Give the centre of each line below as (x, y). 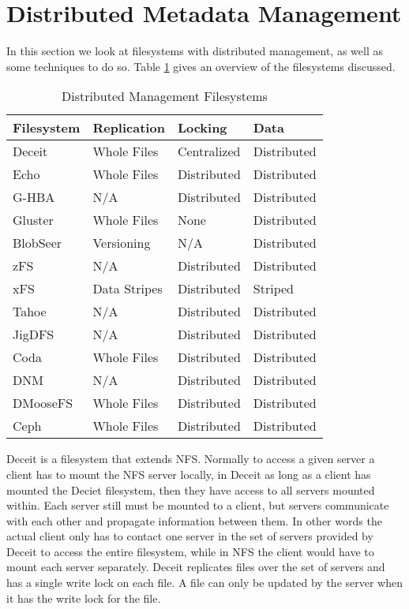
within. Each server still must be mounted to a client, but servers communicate (198, 505)
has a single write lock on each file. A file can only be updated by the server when (204, 583)
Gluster (33, 220)
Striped (273, 289)
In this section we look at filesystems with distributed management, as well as (195, 51)
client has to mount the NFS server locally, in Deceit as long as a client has (189, 474)
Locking (202, 128)
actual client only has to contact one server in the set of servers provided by (190, 536)
